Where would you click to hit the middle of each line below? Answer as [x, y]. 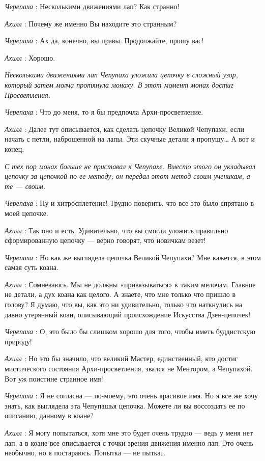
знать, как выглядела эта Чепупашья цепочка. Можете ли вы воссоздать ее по [125, 405]
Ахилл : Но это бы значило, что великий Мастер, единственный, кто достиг [121, 358]
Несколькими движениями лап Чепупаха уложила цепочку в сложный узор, [122, 75]
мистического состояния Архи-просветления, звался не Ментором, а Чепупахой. [129, 369]
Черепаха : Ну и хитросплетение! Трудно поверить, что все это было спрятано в [129, 203]
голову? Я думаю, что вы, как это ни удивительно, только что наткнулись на [123, 304]
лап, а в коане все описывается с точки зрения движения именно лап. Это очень [129, 442]
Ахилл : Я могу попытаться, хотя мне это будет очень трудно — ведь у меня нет [129, 432]
